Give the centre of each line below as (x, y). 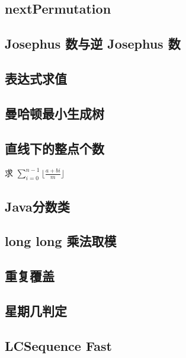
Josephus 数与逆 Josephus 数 (93, 44)
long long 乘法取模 (61, 241)
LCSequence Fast (58, 345)
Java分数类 (37, 206)
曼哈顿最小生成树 (54, 113)
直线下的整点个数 (54, 148)
